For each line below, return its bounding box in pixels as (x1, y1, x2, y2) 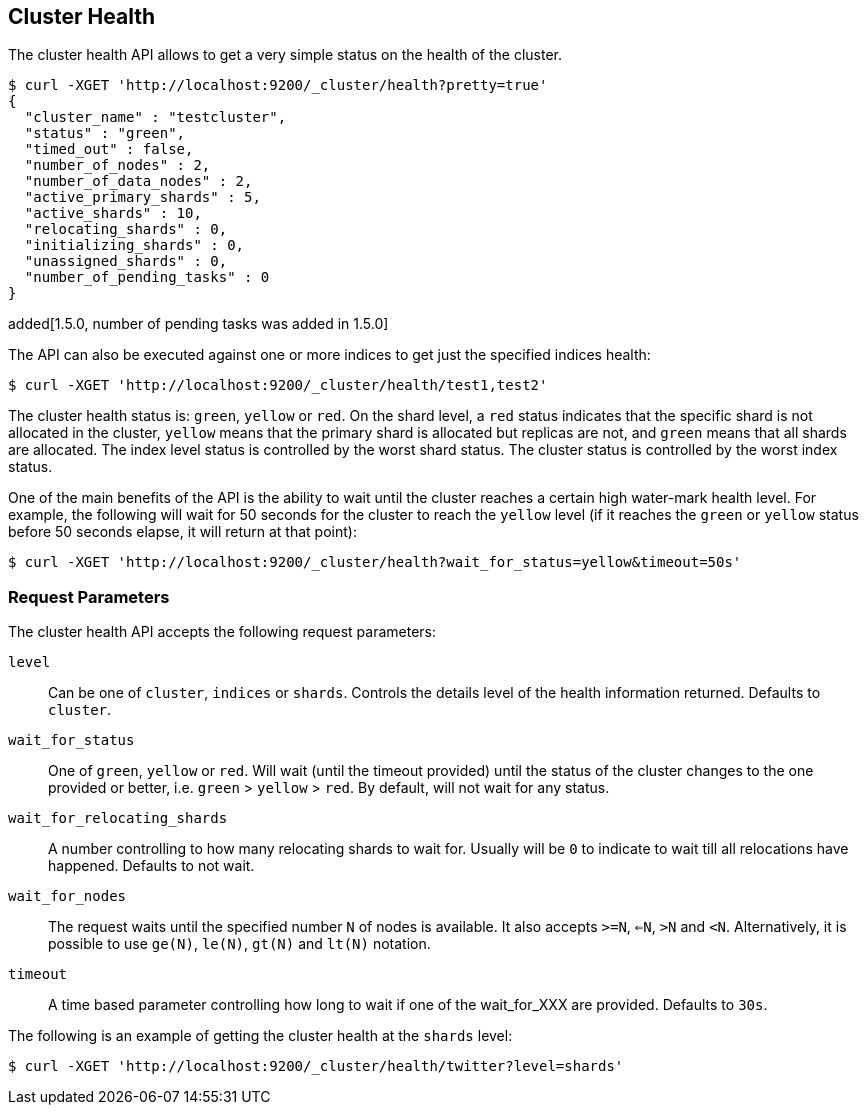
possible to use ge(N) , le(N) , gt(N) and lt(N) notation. (48, 935, 431, 953)
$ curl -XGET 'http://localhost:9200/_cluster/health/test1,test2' (8, 377, 548, 394)
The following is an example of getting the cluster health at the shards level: (8, 1027, 513, 1045)
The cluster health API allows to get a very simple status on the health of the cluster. (8, 46, 563, 64)
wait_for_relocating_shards (8, 810, 228, 827)
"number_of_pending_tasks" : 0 (24, 269, 270, 286)
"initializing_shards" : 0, (24, 237, 245, 254)
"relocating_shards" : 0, (24, 221, 228, 238)
